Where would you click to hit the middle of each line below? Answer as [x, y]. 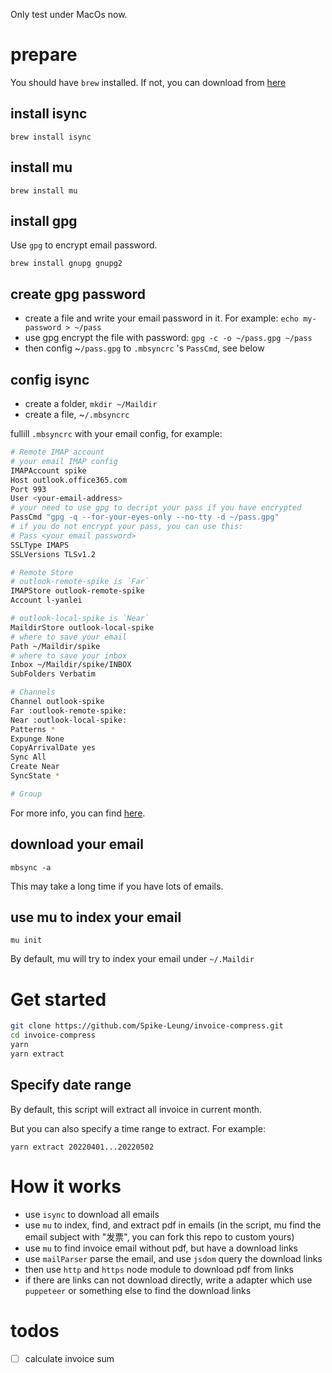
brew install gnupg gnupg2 [66, 264]
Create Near [35, 767]
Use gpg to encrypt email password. [84, 245]
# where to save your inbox [69, 655]
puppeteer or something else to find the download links [138, 1290]
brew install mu [44, 190]
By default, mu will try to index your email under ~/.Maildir [132, 959]
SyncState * [35, 776]
